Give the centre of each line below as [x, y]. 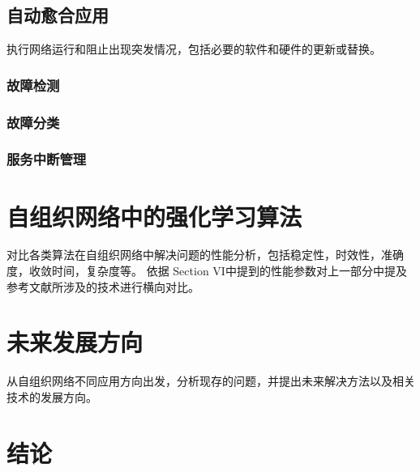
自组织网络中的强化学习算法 [154, 216]
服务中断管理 [47, 159]
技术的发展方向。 [52, 396]
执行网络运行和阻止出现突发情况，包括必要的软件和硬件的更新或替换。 [194, 49]
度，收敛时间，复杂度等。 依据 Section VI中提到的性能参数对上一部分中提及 [207, 271]
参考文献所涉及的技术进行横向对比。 [103, 286]
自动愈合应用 [58, 15]
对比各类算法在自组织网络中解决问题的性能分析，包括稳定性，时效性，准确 [205, 255]
